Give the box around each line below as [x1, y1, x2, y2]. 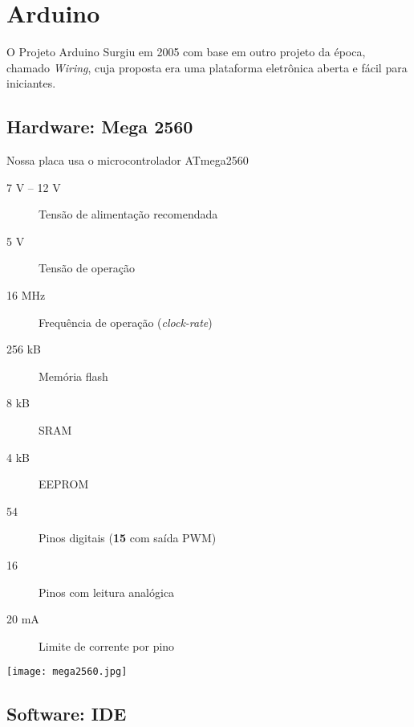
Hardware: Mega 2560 [6, 114, 193, 139]
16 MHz [6, 287, 46, 304]
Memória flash [39, 367, 108, 384]
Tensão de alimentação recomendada [39, 206, 218, 223]
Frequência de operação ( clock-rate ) [39, 313, 213, 330]
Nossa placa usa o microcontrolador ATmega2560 [6, 152, 249, 169]
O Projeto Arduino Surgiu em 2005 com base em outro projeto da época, [6, 43, 366, 60]
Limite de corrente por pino [39, 637, 175, 654]
